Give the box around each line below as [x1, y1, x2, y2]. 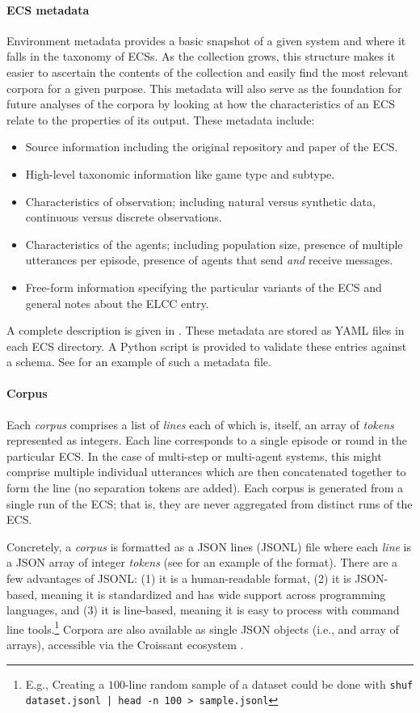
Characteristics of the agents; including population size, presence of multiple [25, 235, 403, 252]
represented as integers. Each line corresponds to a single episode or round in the [6, 432, 408, 449]
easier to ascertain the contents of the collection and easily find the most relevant [6, 63, 409, 80]
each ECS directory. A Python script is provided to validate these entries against [6, 337, 407, 354]
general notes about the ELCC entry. [25, 294, 209, 311]
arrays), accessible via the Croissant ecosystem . [6, 636, 244, 653]
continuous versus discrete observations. [25, 209, 222, 226]
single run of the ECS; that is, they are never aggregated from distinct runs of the [6, 495, 413, 512]
